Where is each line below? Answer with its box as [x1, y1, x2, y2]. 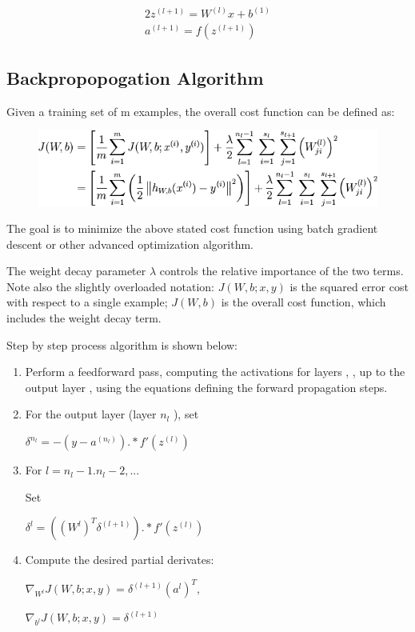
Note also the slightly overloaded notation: [6, 278, 214, 294]
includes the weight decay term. [6, 310, 162, 326]
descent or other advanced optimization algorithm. [6, 235, 253, 252]
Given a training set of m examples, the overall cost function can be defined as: [6, 102, 395, 119]
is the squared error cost [289, 278, 409, 294]
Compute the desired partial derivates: [25, 551, 214, 568]
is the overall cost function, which [221, 294, 386, 310]
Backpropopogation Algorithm [6, 65, 264, 90]
